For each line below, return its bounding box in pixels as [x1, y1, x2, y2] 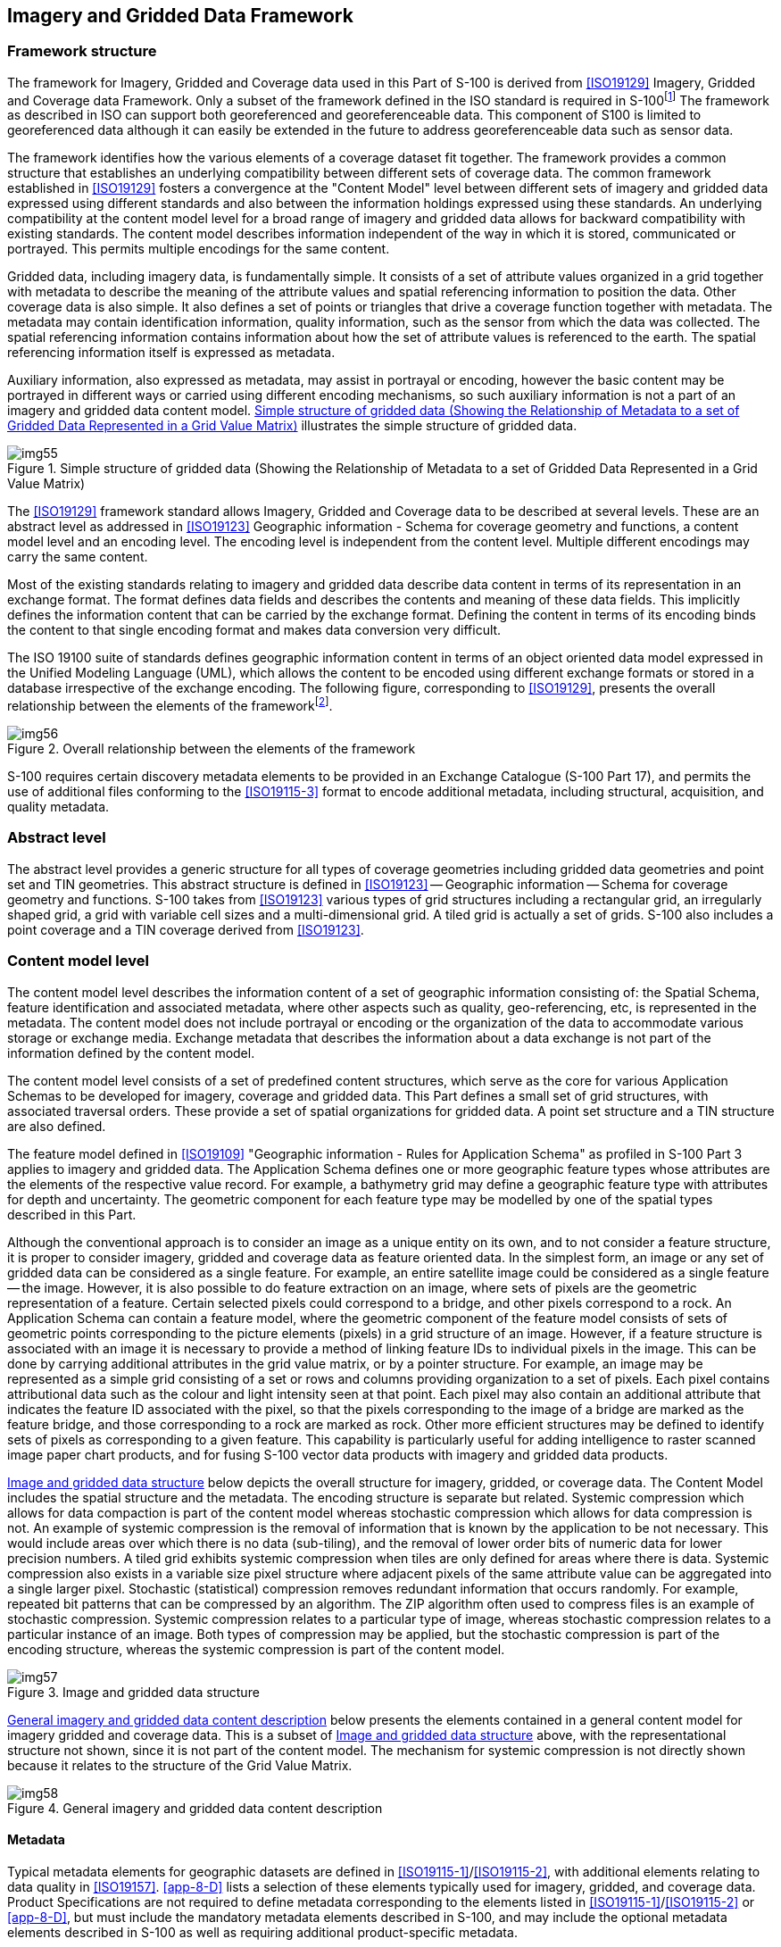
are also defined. [7, 1118, 106, 1134]
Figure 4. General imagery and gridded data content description [7, 1800, 383, 1816]
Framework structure [7, 42, 157, 61]
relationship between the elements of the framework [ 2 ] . [7, 695, 333, 714]
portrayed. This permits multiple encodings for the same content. [7, 241, 390, 257]
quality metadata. [7, 799, 110, 815]
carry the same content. [7, 549, 148, 565]
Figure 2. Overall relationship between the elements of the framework [7, 741, 416, 757]
